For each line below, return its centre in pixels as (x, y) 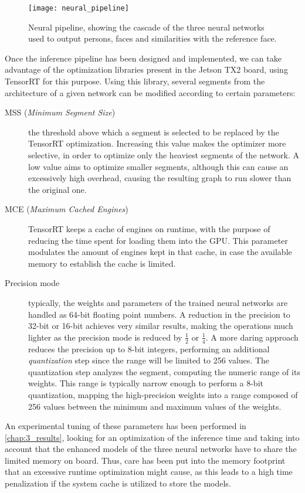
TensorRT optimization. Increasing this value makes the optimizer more (157, 143)
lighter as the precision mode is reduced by (105, 337)
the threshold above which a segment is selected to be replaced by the (154, 132)
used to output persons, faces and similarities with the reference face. (152, 38)
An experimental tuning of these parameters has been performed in (126, 426)
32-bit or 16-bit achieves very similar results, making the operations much (161, 326)
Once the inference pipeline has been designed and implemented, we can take (143, 58)
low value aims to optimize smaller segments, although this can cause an (158, 166)
